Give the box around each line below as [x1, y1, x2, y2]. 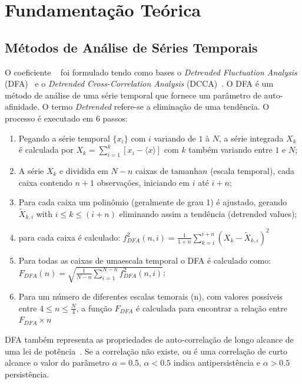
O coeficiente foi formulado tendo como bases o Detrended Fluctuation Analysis [5, 65, 297, 78]
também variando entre [188, 143, 273, 156]
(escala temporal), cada [210, 164, 294, 176]
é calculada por [18, 143, 74, 156]
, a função [76, 301, 112, 314]
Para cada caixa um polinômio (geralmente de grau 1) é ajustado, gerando [18, 196, 287, 208]
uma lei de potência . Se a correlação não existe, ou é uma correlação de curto [5, 344, 288, 357]
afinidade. [5, 100, 40, 113]
